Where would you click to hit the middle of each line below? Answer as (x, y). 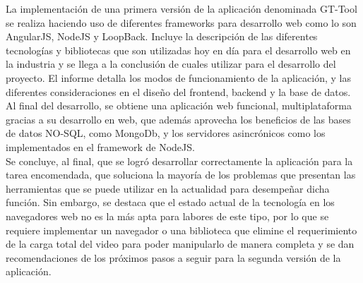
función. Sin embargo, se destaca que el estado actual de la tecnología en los (170, 202)
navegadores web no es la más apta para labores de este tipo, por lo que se (167, 216)
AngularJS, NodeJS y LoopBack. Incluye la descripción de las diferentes (162, 36)
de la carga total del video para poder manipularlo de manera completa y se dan (180, 244)
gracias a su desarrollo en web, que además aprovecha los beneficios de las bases (178, 119)
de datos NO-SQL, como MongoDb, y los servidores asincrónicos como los (166, 133)
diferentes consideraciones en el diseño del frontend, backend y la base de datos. (178, 91)
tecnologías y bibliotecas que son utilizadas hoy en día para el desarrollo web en (178, 50)
